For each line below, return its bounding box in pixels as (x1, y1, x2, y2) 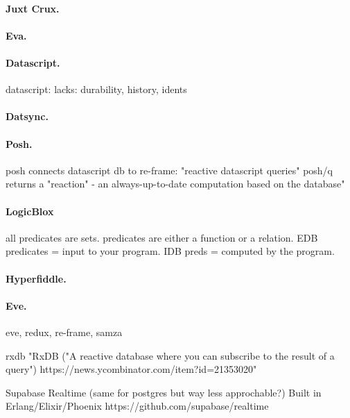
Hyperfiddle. (6, 271, 67, 285)
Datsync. (6, 109, 49, 124)
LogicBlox (6, 203, 54, 218)
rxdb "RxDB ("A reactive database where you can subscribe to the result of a (6, 348, 335, 362)
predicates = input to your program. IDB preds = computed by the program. (6, 244, 335, 258)
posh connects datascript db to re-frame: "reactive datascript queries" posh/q (6, 162, 333, 177)
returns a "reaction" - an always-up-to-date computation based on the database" (6, 176, 345, 191)
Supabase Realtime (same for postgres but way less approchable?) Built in (6, 385, 322, 399)
